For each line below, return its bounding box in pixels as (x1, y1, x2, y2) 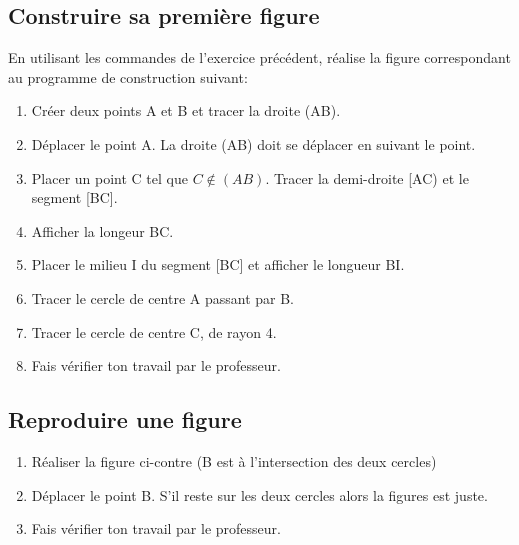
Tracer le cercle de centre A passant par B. (31, 287, 295, 308)
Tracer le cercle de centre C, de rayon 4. (31, 321, 277, 342)
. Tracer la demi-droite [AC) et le (265, 167, 469, 188)
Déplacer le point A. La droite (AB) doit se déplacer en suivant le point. (31, 133, 476, 154)
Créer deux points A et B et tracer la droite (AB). (31, 100, 341, 121)
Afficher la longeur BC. (31, 220, 174, 241)
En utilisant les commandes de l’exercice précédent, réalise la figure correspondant (8, 47, 511, 68)
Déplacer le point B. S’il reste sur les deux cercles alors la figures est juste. (31, 484, 488, 505)
